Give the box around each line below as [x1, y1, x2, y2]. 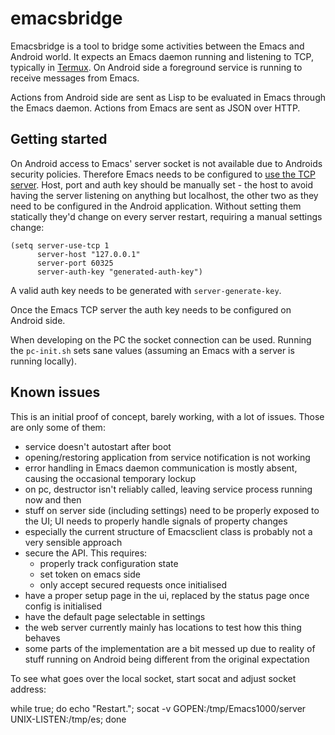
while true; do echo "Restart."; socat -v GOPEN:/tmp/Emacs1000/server [10, 702, 307, 714]
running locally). [10, 355, 77, 367]
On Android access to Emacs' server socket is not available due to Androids [10, 157, 323, 169]
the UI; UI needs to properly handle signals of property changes [24, 515, 288, 527]
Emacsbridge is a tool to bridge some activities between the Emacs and [10, 40, 305, 52]
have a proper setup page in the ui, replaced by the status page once [24, 589, 310, 601]
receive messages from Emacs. [10, 72, 140, 84]
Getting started [10, 131, 108, 148]
